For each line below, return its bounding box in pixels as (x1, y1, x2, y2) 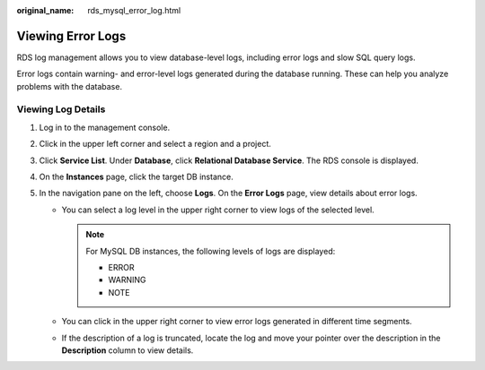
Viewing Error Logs (16, 28, 127, 44)
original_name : (16, 5, 75, 15)
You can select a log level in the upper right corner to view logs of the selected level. (61, 204, 375, 215)
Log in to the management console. (39, 122, 171, 133)
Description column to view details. (61, 345, 194, 356)
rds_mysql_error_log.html (87, 5, 181, 15)
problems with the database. (16, 81, 123, 91)
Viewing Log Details (16, 103, 106, 116)
